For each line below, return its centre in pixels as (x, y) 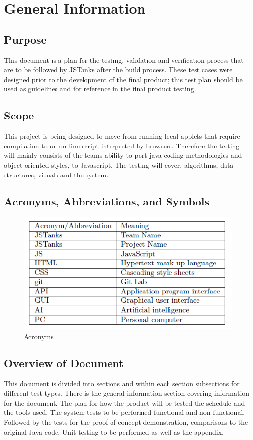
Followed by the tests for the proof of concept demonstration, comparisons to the (126, 422)
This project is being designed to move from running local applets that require (122, 136)
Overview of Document (64, 363)
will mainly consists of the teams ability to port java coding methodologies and (123, 155)
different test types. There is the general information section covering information (127, 393)
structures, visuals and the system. (56, 174)
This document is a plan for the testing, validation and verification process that (124, 60)
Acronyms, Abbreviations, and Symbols (107, 201)
